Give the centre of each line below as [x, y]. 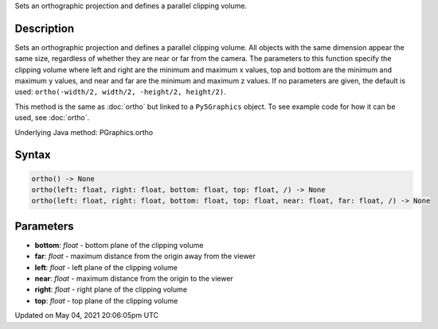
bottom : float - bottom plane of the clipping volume [119, 245]
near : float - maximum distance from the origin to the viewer [134, 279]
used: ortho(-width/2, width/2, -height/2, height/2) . [120, 92]
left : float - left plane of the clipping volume [106, 267]
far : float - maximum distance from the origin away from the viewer [145, 256]
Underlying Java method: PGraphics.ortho [84, 132]
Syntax [33, 155]
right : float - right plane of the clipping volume [111, 289]
